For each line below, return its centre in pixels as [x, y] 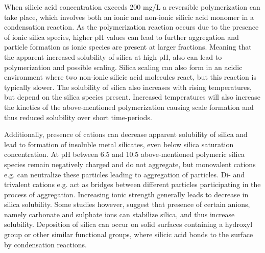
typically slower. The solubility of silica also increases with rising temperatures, [128, 87]
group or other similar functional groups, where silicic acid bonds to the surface [129, 234]
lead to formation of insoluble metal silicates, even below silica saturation [119, 144]
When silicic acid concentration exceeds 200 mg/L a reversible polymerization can [132, 7]
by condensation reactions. [45, 244]
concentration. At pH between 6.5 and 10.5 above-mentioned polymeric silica [124, 154]
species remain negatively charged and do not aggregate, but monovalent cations [130, 164]
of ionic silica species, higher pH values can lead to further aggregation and [122, 37]
